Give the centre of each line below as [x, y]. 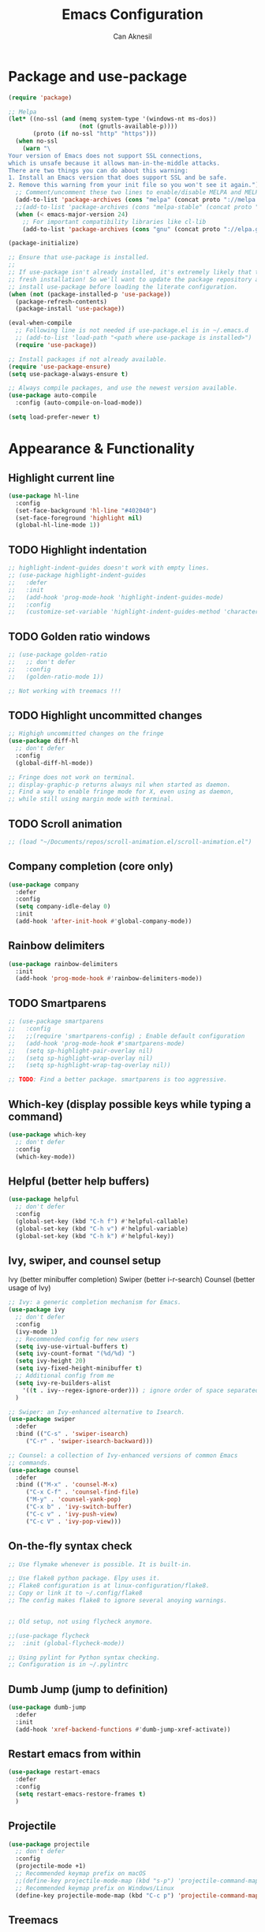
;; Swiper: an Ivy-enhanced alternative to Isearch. [97, 1412]
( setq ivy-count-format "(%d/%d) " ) [75, 1354]
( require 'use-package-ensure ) [60, 367]
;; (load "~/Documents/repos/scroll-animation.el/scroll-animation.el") [130, 841]
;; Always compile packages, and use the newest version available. [123, 388]
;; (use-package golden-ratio [58, 655]
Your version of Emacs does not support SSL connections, [105, 155]
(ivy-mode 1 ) [37, 1332]
